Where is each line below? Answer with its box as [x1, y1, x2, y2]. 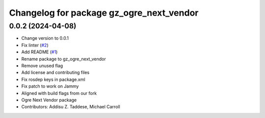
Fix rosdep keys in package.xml [21, 76, 85, 82]
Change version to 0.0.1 [21, 35, 69, 41]
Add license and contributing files [21, 70, 90, 75]
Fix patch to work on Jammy [21, 83, 79, 89]
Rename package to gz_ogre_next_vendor [21, 56, 106, 62]
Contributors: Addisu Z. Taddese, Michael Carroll [21, 104, 120, 110]
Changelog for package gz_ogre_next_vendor [9, 7, 199, 18]
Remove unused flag [21, 63, 63, 69]
